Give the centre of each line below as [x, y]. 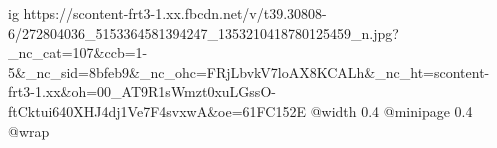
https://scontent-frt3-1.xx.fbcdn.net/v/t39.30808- [175, 13]
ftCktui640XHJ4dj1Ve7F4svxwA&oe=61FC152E [157, 110]
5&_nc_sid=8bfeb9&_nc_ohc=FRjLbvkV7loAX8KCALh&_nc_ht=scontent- [249, 71]
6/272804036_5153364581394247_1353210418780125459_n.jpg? [203, 32]
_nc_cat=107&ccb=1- [78, 52]
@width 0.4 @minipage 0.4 [391, 110]
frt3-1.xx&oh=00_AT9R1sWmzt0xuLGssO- [142, 91]
